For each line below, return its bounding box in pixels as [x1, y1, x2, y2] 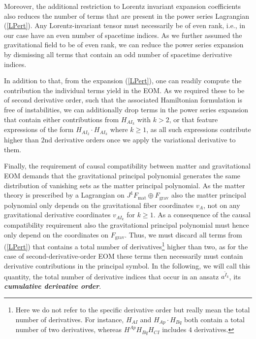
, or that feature [169, 114, 218, 124]
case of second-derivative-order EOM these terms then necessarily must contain [4, 251, 243, 261]
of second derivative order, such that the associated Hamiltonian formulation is [4, 95, 242, 105]
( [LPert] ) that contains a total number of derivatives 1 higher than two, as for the [4, 240, 248, 251]
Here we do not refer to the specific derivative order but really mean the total [15, 305, 250, 315]
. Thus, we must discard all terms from [125, 229, 242, 239]
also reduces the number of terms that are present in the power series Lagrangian [4, 10, 249, 21]
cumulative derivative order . [4, 280, 101, 291]
